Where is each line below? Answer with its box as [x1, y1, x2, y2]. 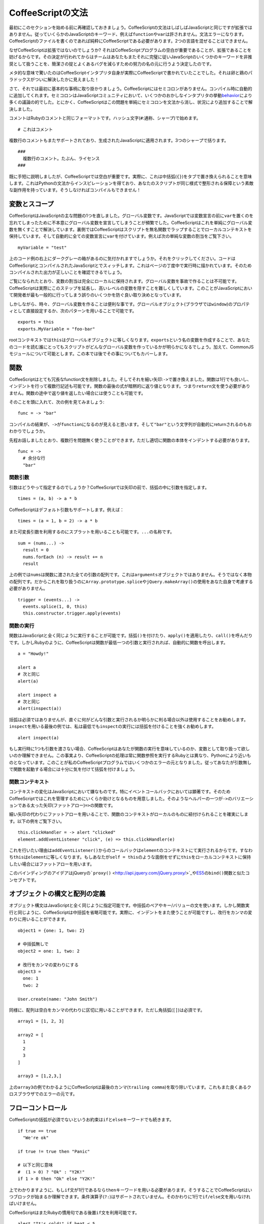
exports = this [18, 319, 54, 325]
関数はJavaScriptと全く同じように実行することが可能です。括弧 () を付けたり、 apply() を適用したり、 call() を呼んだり [9, 633, 253, 638]
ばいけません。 [9, 1200, 39, 1206]
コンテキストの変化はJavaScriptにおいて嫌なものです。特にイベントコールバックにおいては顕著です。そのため [9, 789, 231, 795]
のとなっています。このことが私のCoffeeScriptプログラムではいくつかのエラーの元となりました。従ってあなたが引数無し [9, 759, 252, 765]
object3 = [18, 968, 41, 974]
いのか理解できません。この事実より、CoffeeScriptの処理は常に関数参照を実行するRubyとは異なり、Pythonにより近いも [9, 753, 251, 758]
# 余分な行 [22, 455, 45, 461]
